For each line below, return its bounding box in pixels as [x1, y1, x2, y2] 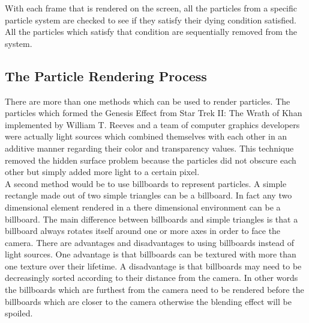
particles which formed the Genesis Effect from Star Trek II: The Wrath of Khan [5, 106, 302, 119]
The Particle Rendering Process [5, 66, 207, 85]
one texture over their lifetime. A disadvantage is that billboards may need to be [5, 259, 302, 272]
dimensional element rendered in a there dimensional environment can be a [5, 200, 281, 213]
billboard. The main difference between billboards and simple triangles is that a [5, 212, 298, 225]
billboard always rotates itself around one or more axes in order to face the [5, 224, 281, 237]
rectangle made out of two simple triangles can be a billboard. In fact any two [5, 189, 292, 201]
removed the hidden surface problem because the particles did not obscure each [5, 153, 296, 166]
